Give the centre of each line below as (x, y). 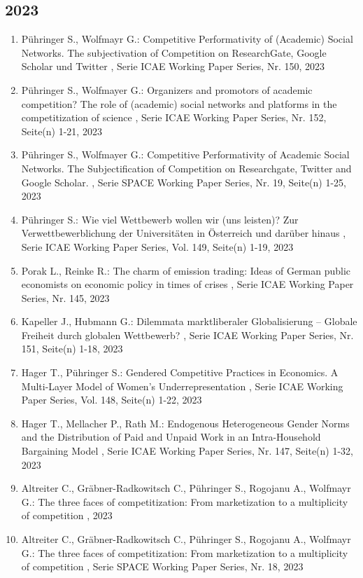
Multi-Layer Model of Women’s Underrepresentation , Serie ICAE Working (182, 386)
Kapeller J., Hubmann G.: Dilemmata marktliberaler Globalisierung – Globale (189, 321)
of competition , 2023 (67, 515)
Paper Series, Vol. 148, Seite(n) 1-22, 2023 (112, 400)
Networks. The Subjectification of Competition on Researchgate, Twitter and (186, 168)
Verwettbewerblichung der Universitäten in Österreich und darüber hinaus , (184, 233)
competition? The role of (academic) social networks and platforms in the (179, 103)
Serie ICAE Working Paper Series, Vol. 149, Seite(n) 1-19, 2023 (157, 246)
